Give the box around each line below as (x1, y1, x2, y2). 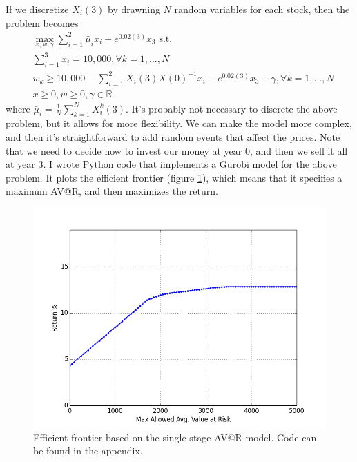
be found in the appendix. (33, 443, 143, 458)
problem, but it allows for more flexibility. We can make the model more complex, (6, 116, 352, 131)
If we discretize (6, 2, 69, 16)
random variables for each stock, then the (174, 2, 350, 16)
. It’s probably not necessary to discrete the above (126, 101, 338, 115)
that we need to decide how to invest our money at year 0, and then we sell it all (6, 143, 348, 157)
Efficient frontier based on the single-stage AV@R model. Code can (33, 430, 317, 444)
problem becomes (6, 15, 79, 30)
